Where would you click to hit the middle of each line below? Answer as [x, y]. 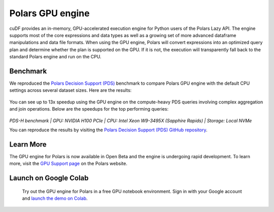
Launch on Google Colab [49, 178]
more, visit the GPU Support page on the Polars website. [68, 164]
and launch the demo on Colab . [55, 198]
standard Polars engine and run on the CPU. [55, 57]
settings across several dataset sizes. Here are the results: [71, 90]
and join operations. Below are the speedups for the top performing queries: [89, 109]
